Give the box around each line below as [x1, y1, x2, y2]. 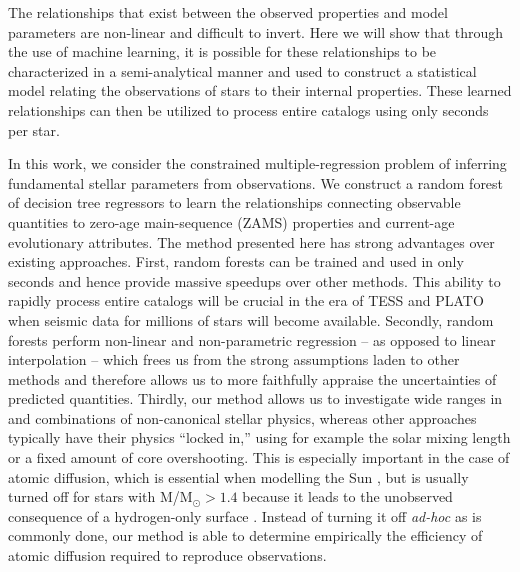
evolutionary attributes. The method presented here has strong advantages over [8, 231, 495, 252]
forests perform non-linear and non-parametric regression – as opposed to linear [8, 329, 496, 350]
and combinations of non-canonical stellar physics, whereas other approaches [8, 407, 477, 428]
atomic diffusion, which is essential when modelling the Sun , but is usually [8, 466, 469, 487]
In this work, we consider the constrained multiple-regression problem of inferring [8, 153, 507, 174]
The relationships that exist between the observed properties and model [8, 2, 448, 22]
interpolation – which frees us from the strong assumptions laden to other [8, 349, 460, 370]
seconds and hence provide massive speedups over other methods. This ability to [8, 270, 501, 291]
